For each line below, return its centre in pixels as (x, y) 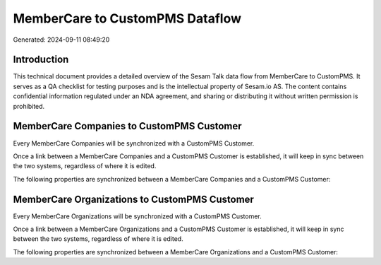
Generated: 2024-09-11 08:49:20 (61, 40)
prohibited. (29, 106)
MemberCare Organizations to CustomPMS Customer (133, 199)
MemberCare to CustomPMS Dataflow (127, 18)
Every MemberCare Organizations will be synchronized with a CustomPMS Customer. (138, 216)
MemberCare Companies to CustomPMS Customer (128, 126)
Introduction (41, 60)
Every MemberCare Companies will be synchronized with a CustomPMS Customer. (134, 143)
